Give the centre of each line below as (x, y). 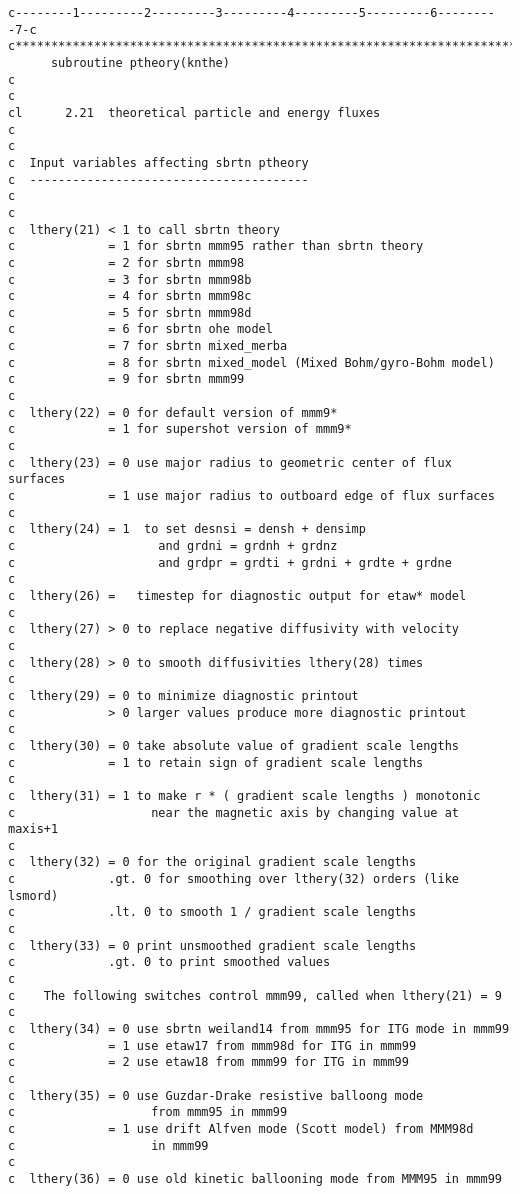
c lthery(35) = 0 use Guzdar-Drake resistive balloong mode (216, 1095)
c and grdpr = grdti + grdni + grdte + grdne (230, 562)
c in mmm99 (108, 1145)
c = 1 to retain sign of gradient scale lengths (216, 762)
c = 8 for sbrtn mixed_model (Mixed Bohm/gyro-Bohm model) (251, 362)
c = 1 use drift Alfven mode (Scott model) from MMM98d (241, 1128)
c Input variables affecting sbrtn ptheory (158, 162)
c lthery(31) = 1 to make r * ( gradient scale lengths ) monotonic (244, 795)
